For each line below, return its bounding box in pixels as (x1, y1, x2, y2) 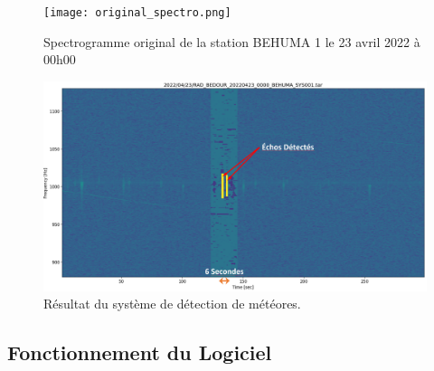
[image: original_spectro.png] (43, 6, 231, 19)
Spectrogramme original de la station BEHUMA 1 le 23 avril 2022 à (43, 32, 420, 51)
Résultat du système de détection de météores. (43, 294, 301, 313)
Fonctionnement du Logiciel (7, 338, 272, 366)
